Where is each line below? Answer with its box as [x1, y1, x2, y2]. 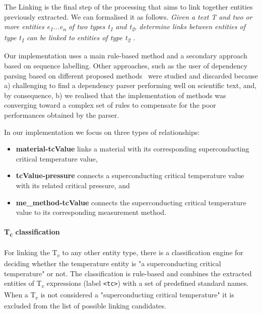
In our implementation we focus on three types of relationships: [4, 126, 200, 137]
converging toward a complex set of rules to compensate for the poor [4, 100, 216, 110]
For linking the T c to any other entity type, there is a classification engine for [4, 247, 243, 259]
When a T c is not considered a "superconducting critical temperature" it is [4, 289, 234, 301]
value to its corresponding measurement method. [16, 207, 167, 217]
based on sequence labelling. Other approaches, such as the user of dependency [4, 60, 248, 71]
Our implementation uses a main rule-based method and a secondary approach [4, 50, 247, 61]
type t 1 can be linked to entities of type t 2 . [4, 32, 135, 44]
